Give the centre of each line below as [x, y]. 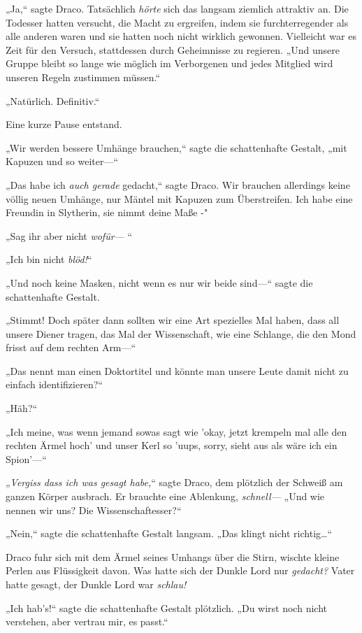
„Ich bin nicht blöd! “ [49, 259]
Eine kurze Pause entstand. [64, 124]
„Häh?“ [22, 408]
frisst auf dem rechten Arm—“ [71, 347]
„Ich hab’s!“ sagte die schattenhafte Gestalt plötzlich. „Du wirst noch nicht [166, 607]
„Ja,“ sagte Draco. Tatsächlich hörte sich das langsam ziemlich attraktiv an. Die [177, 8]
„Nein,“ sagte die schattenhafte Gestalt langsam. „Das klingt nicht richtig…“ [169, 533]
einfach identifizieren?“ [54, 384]
